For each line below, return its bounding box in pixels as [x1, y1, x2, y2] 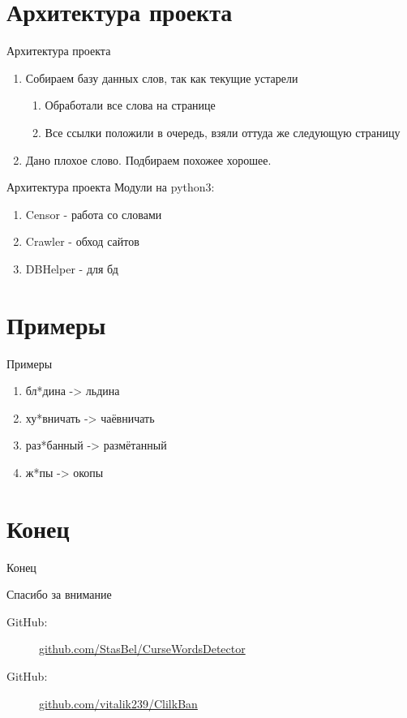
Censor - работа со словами [25, 205, 162, 222]
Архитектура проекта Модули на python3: [6, 178, 215, 196]
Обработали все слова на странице [45, 97, 216, 114]
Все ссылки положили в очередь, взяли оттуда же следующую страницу [45, 123, 401, 140]
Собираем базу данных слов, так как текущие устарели [25, 69, 298, 86]
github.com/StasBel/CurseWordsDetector [39, 640, 246, 657]
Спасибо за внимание [6, 586, 112, 603]
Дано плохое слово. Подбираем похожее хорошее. [25, 151, 272, 168]
